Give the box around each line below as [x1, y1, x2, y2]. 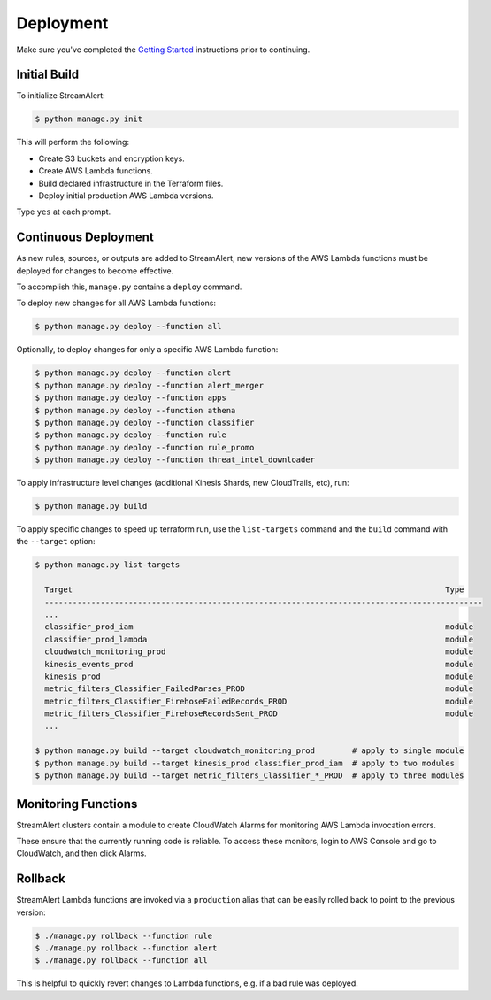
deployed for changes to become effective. [16, 265, 174, 276]
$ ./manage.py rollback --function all [35, 956, 208, 965]
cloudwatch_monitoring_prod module [44, 647, 473, 657]
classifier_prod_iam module [44, 622, 473, 632]
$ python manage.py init [35, 114, 143, 124]
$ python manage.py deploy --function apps [35, 393, 227, 403]
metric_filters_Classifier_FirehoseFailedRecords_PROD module [44, 696, 473, 706]
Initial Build [16, 67, 80, 82]
